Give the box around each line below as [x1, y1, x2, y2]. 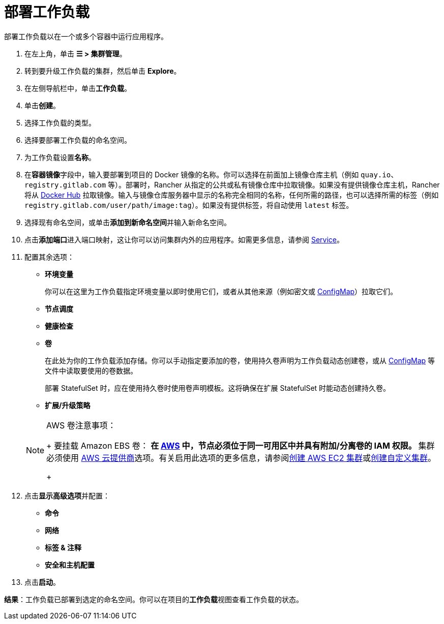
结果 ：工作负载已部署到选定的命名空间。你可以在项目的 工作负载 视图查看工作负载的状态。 [4, 595, 303, 604]
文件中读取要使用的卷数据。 [45, 366, 137, 375]
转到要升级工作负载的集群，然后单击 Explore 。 [24, 66, 181, 75]
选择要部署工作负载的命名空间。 [24, 135, 131, 144]
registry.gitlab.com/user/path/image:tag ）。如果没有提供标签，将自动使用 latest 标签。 [24, 200, 353, 209]
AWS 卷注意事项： [46, 420, 116, 430]
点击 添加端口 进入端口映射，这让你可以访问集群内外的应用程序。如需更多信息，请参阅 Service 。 [24, 235, 344, 244]
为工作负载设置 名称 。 [24, 152, 96, 162]
